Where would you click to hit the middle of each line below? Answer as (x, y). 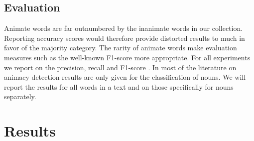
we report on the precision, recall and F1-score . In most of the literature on (120, 67)
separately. (20, 96)
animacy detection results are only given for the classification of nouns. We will (125, 77)
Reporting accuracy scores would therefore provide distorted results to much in (125, 38)
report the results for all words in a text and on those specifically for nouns (119, 86)
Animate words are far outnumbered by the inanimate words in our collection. (124, 28)
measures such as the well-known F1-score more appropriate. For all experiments (127, 57)
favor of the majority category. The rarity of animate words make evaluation (121, 48)
